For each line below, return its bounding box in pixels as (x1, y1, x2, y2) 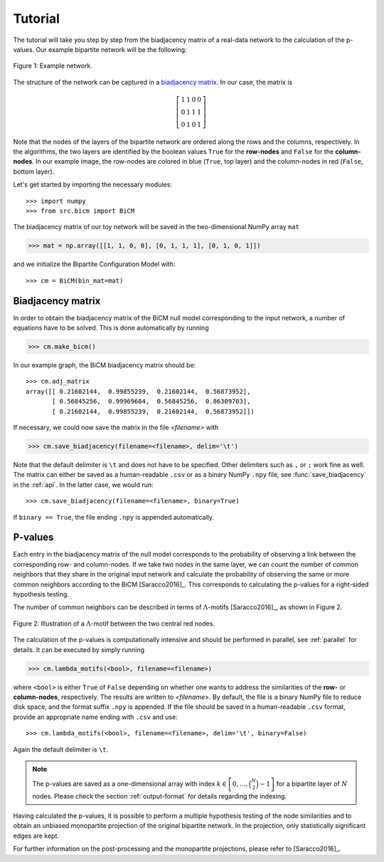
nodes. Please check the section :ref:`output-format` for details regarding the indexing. (32, 792, 287, 800)
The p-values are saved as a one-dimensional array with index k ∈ (32, 779, 227, 788)
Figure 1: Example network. (13, 61, 92, 70)
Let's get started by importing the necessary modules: (13, 180, 172, 189)
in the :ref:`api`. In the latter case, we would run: (13, 480, 154, 489)
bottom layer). (13, 167, 55, 176)
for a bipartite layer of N (276, 779, 348, 788)
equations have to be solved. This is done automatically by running (13, 324, 209, 332)
